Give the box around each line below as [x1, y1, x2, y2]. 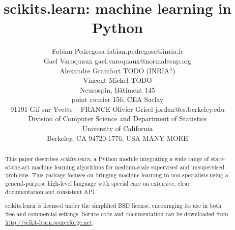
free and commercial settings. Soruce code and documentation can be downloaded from [5, 209, 228, 218]
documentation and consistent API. [5, 187, 96, 196]
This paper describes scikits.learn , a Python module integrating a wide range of [5, 155, 209, 163]
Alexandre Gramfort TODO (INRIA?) [59, 65, 176, 75]
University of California [82, 123, 153, 133]
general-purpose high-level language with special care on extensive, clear [5, 179, 190, 188]
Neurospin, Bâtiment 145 [80, 84, 155, 95]
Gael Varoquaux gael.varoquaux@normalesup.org [43, 55, 192, 66]
